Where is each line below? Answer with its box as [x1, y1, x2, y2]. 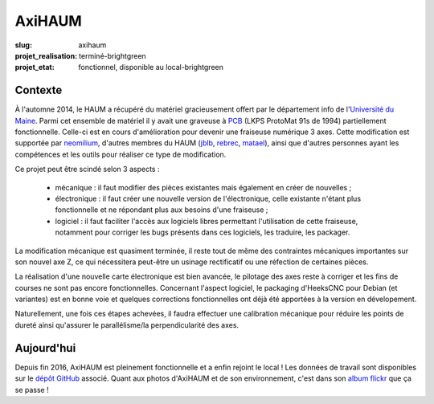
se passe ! [14, 385, 49, 394]
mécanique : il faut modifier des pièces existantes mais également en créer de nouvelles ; [55, 182, 352, 192]
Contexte [14, 84, 63, 97]
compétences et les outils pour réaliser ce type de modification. [14, 149, 227, 159]
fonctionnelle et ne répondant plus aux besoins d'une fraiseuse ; [55, 205, 268, 214]
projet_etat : [14, 63, 55, 72]
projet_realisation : [14, 51, 78, 60]
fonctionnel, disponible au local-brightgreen [78, 63, 224, 72]
